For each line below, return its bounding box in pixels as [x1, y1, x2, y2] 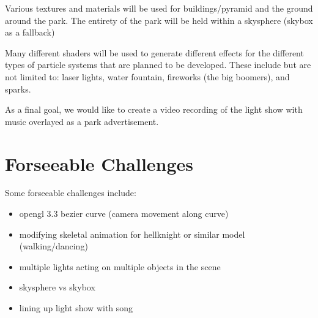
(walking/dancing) [19, 240, 88, 252]
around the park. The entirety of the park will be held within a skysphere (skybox [5, 13, 313, 26]
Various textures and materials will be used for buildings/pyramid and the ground [5, 2, 313, 14]
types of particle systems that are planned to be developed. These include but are [5, 58, 311, 71]
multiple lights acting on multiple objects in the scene [19, 260, 221, 273]
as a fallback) [5, 26, 55, 39]
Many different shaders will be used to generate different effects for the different [5, 46, 304, 59]
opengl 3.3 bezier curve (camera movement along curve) [19, 207, 229, 220]
